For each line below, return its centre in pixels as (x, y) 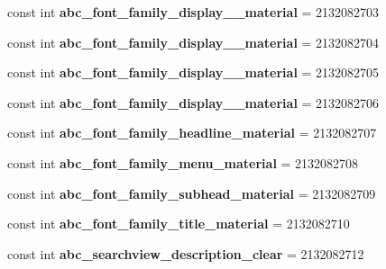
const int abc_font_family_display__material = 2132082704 (193, 42)
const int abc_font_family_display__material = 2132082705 (193, 72)
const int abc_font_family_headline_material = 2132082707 (192, 133)
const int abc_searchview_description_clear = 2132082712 (186, 253)
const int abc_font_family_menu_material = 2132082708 (183, 162)
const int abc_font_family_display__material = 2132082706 (193, 102)
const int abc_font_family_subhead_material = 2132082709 (192, 193)
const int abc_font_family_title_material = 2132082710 (179, 224)
